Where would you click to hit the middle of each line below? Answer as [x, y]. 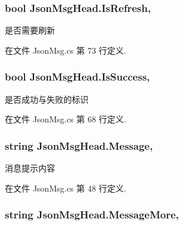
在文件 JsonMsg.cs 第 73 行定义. [66, 50]
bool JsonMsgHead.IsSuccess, [77, 77]
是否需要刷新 [30, 30]
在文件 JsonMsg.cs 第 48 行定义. [66, 188]
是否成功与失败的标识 [47, 99]
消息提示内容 [30, 168]
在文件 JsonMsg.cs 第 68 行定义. [66, 119]
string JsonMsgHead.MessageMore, [92, 215]
